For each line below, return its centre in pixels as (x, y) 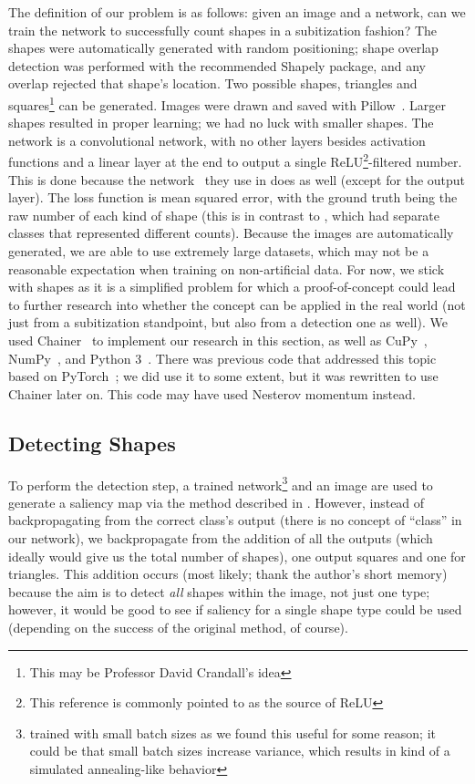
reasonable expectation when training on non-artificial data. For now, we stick (227, 268)
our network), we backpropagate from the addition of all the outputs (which (221, 538)
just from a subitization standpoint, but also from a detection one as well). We (228, 322)
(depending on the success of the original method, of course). (178, 627)
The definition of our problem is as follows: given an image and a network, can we (237, 12)
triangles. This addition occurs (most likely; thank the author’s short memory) (228, 574)
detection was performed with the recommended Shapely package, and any (217, 65)
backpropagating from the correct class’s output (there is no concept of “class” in (235, 520)
